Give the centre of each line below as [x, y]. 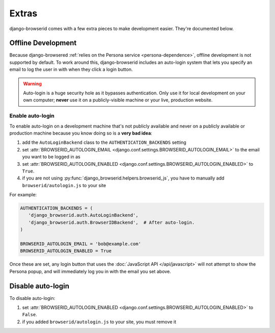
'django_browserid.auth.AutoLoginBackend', [83, 215]
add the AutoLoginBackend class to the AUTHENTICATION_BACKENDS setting [104, 142]
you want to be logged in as [51, 157]
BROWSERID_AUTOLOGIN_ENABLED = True [66, 251]
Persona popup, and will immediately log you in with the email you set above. [90, 271]
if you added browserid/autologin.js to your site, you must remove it [99, 322]
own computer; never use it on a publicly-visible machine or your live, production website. [118, 100]
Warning [32, 84]
